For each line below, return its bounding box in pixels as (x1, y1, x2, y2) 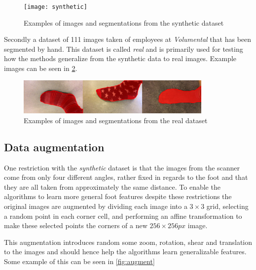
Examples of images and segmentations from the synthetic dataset (24, 17, 224, 28)
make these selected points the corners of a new (4, 220, 147, 231)
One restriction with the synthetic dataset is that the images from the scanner (4, 162, 240, 172)
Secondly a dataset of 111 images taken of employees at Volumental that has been (4, 34, 252, 44)
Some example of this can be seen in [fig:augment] (4, 256, 155, 266)
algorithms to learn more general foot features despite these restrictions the (4, 191, 232, 202)
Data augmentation (4, 139, 105, 154)
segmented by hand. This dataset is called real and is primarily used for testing (4, 43, 243, 54)
